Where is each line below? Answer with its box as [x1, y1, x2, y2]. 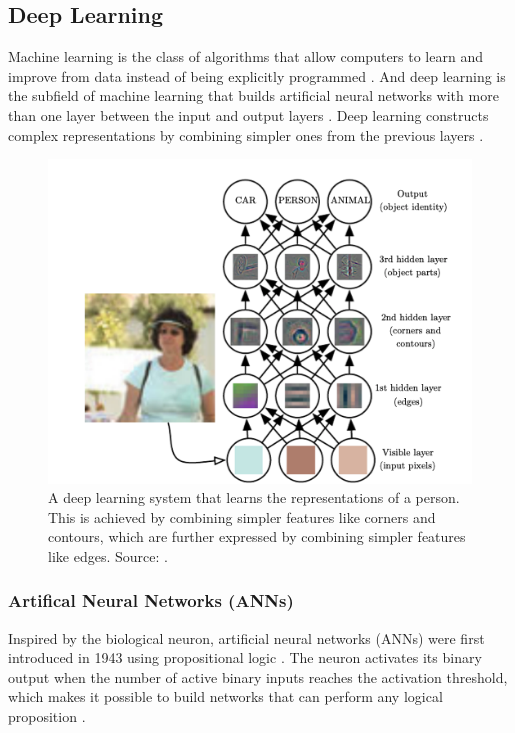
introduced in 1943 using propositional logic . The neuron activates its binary [8, 647, 482, 668]
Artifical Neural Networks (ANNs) [8, 588, 294, 613]
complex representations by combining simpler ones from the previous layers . [8, 124, 484, 145]
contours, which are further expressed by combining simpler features [48, 526, 466, 547]
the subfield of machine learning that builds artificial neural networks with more [8, 85, 499, 106]
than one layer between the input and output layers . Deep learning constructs [8, 104, 489, 125]
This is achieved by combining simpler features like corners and [48, 506, 436, 527]
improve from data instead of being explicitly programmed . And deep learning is [8, 65, 506, 86]
